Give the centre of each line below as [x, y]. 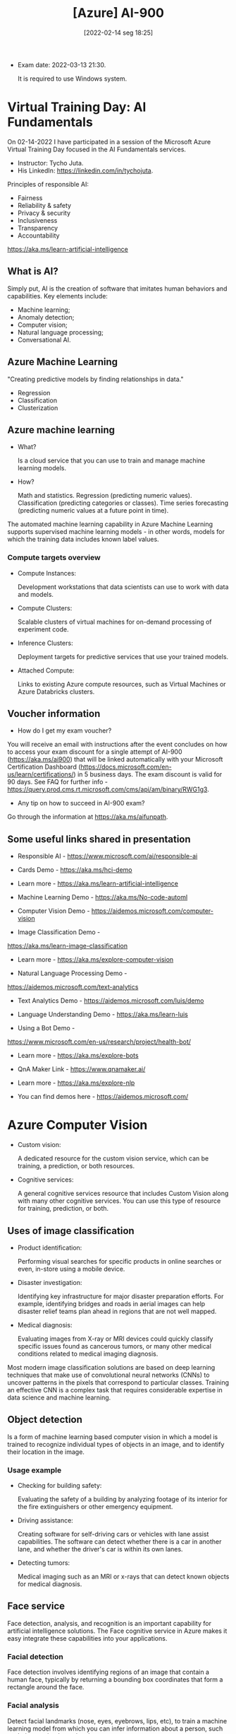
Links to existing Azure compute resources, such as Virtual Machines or [122, 684]
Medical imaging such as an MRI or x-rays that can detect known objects [123, 1577]
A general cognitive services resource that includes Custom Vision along [123, 1194]
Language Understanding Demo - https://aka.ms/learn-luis [103, 1014]
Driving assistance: [45, 1520]
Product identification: [50, 1247]
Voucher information [54, 714]
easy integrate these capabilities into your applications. [87, 1638]
